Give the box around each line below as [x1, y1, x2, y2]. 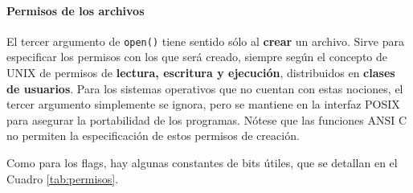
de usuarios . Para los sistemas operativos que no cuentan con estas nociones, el [6, 80, 403, 96]
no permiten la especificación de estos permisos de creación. [6, 127, 300, 144]
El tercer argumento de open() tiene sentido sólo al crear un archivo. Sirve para [6, 32, 404, 49]
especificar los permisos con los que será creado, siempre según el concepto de [6, 48, 387, 65]
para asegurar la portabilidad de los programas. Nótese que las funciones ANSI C [6, 111, 407, 128]
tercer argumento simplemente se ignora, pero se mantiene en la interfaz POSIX [6, 96, 400, 113]
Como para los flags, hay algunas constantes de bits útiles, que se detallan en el [6, 154, 398, 171]
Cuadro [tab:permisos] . [6, 170, 119, 187]
